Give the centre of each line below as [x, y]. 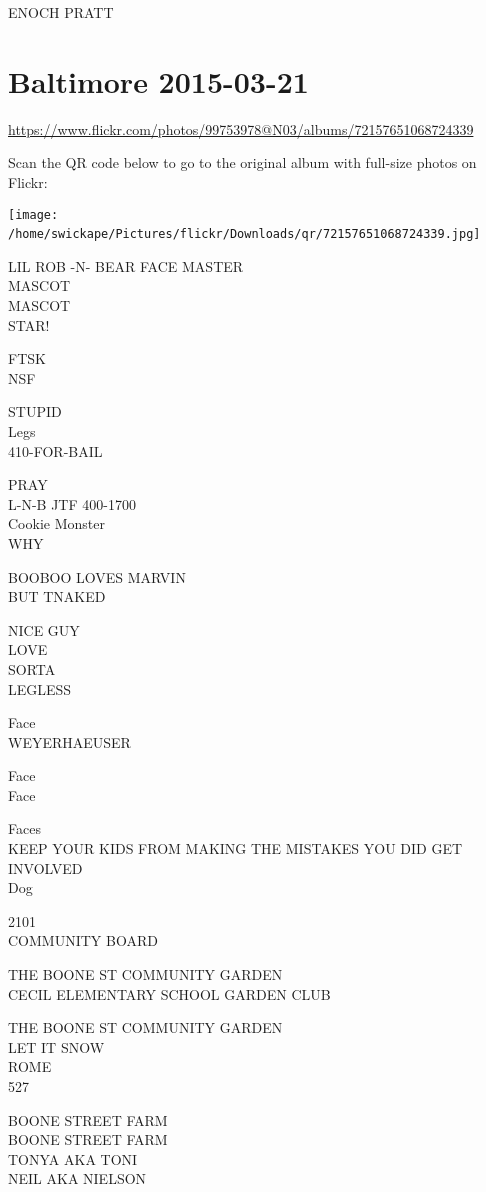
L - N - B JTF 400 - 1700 [72, 503]
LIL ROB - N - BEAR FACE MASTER [126, 265]
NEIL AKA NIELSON [77, 1178]
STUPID [35, 411]
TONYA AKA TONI [73, 1158]
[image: [33, 214]
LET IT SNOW [56, 1046]
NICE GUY [44, 629]
